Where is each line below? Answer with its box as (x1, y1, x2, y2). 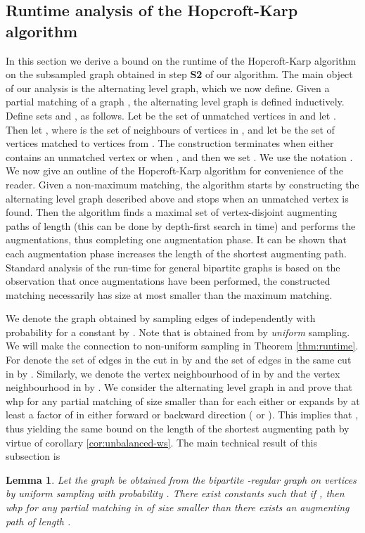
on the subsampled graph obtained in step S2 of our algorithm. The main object (6, 67, 353, 82)
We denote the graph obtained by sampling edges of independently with (6, 311, 316, 326)
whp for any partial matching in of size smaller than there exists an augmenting (6, 500, 350, 514)
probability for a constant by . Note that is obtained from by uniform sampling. (6, 324, 350, 339)
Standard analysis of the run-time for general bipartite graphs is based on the (6, 259, 340, 274)
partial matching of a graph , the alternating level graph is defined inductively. (6, 94, 345, 109)
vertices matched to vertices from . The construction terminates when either (6, 136, 334, 150)
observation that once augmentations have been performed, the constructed (6, 274, 331, 288)
